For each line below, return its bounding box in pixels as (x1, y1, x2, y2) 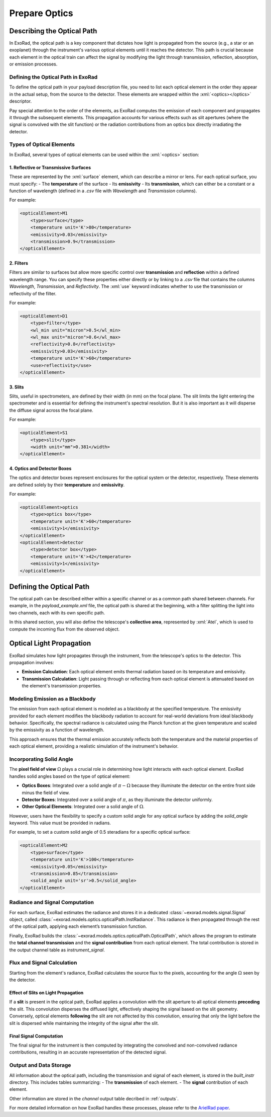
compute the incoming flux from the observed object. (9, 626, 120, 632)
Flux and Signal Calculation (9, 959, 77, 966)
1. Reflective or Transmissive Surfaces (9, 164, 91, 171)
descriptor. (9, 98, 32, 104)
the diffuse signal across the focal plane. (9, 407, 94, 413)
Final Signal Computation (9, 1033, 63, 1039)
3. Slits (9, 384, 24, 390)
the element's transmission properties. (22, 683, 102, 689)
